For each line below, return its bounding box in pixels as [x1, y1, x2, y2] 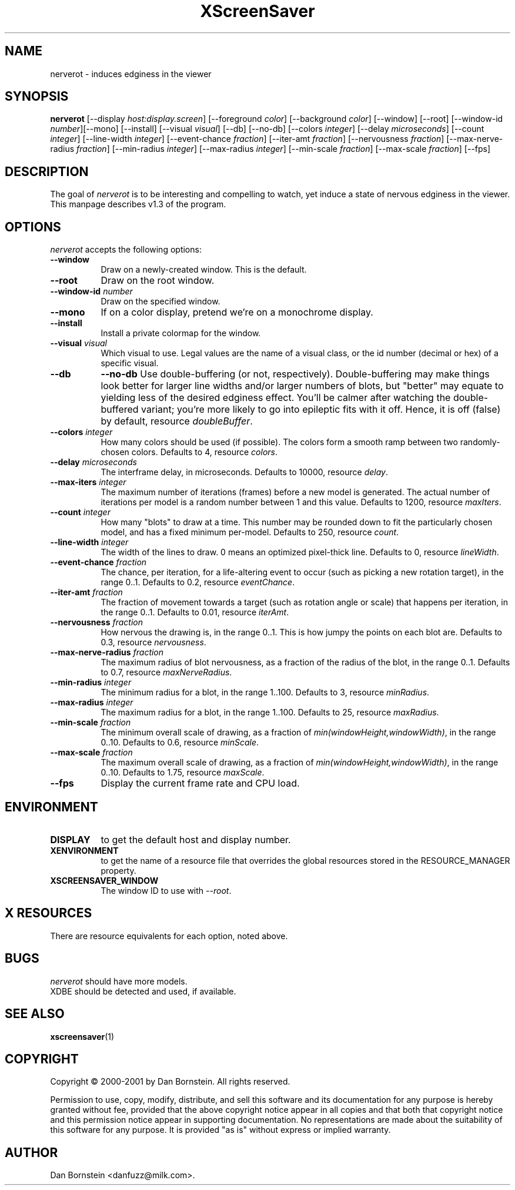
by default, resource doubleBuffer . [101, 415, 253, 427]
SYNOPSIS [5, 89, 69, 104]
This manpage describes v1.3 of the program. [50, 199, 226, 210]
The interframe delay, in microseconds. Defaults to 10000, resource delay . [101, 467, 388, 478]
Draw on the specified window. [101, 296, 220, 307]
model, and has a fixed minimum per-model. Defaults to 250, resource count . [101, 527, 399, 538]
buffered [101, 403, 139, 416]
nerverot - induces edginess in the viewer [50, 68, 212, 79]
